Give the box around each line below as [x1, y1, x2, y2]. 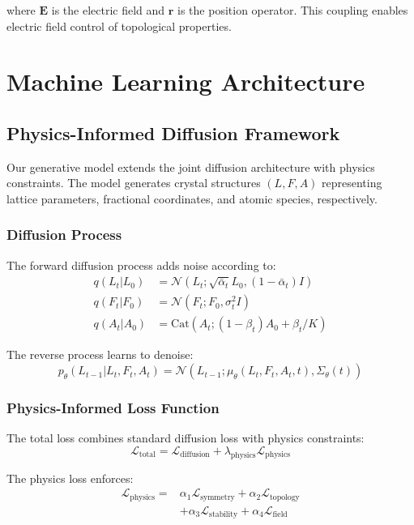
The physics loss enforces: [6, 469, 134, 486]
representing [322, 174, 382, 191]
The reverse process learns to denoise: [6, 346, 194, 363]
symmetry [200, 493, 235, 502]
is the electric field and [51, 2, 165, 18]
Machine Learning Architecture [6, 65, 365, 98]
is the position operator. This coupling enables [177, 2, 408, 18]
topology [270, 493, 300, 502]
